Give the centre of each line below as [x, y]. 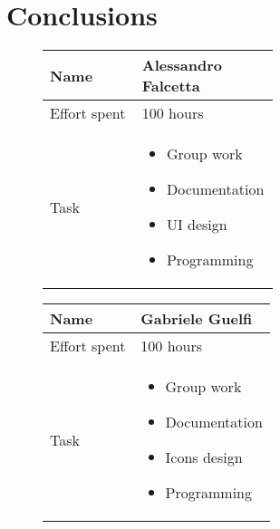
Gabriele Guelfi [197, 319]
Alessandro [182, 65]
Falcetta [171, 86]
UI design [197, 225]
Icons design [204, 457]
